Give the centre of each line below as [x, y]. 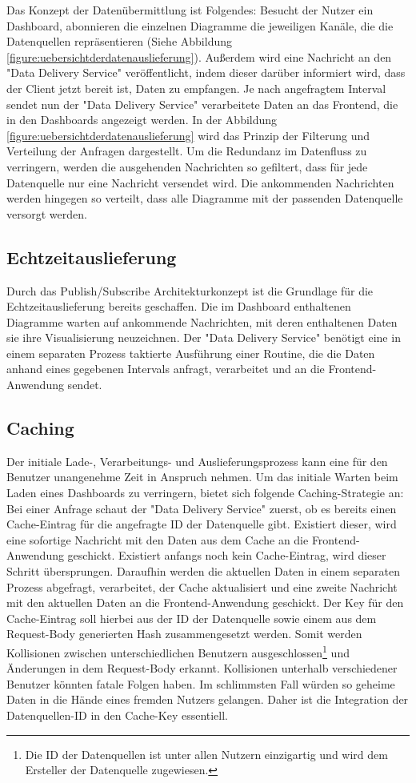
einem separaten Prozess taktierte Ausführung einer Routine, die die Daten [191, 353]
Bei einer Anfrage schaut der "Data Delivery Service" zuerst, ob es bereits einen [202, 508]
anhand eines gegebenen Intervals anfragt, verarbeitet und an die [166, 369]
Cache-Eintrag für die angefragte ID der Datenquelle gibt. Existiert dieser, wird [202, 524]
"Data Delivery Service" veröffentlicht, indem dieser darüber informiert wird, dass [206, 72]
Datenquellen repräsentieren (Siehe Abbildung [119, 41]
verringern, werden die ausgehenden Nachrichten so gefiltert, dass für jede [187, 166]
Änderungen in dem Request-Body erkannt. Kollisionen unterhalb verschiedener [202, 668]
